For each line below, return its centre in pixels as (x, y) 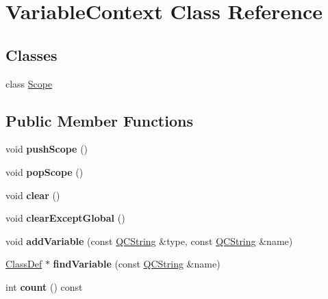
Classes (31, 54)
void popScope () (45, 171)
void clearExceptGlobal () (65, 218)
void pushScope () (47, 149)
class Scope (29, 83)
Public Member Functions (99, 120)
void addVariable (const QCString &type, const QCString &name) (149, 240)
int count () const (44, 286)
